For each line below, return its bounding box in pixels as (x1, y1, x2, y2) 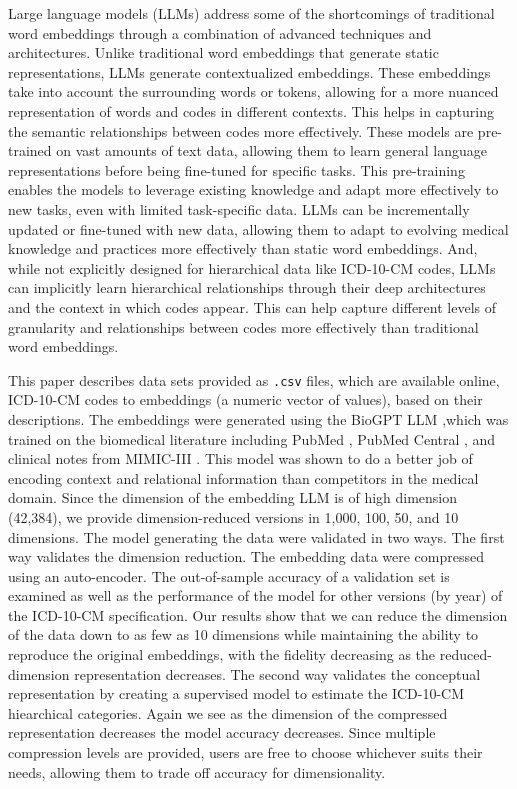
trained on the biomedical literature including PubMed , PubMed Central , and (8, 428, 496, 449)
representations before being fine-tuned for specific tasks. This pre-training (8, 159, 465, 180)
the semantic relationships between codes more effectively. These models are (8, 120, 474, 141)
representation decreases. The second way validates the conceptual (74, 663, 481, 684)
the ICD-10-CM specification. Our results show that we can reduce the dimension (8, 604, 508, 625)
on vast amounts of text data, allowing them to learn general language (56, 140, 487, 161)
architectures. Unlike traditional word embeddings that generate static (8, 42, 439, 63)
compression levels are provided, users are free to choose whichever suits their (8, 742, 483, 763)
